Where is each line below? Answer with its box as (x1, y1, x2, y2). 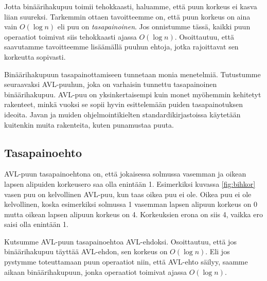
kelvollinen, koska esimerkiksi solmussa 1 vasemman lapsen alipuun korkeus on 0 (4, 199, 257, 209)
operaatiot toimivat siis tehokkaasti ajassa (4, 31, 137, 42)
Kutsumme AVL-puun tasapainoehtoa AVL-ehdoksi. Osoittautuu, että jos (4, 236, 237, 247)
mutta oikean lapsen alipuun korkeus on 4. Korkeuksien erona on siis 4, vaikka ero (4, 208, 263, 219)
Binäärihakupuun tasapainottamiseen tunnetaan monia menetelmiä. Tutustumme (4, 68, 261, 79)
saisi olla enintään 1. (4, 219, 68, 230)
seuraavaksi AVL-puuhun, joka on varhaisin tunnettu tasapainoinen (4, 79, 217, 90)
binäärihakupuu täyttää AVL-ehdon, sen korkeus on (4, 246, 168, 257)
